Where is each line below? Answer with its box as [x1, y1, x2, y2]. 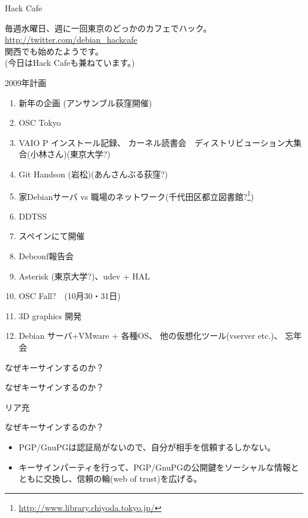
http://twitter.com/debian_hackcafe [5, 33, 137, 46]
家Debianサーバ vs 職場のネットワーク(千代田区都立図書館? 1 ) [18, 188, 254, 202]
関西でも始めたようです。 [5, 45, 104, 57]
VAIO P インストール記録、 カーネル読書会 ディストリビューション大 [18, 136, 294, 148]
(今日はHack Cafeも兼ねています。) [5, 56, 135, 69]
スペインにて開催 [18, 230, 85, 242]
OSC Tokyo [18, 116, 61, 129]
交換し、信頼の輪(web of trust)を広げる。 [43, 472, 202, 485]
